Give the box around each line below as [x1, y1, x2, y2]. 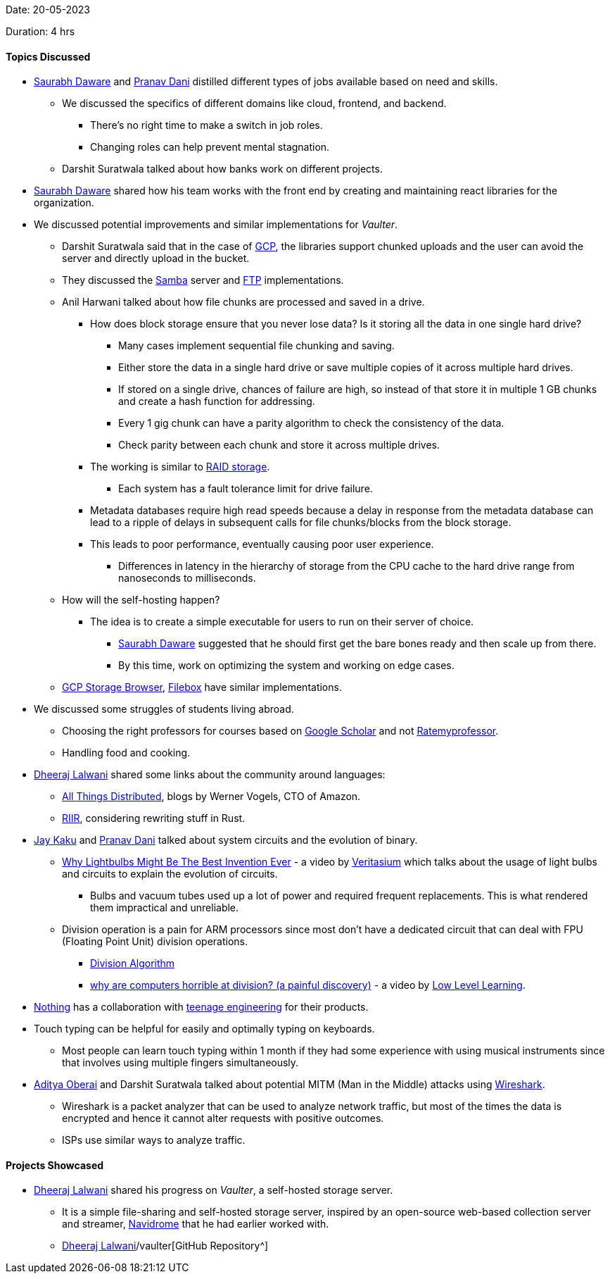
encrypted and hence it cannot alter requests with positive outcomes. [62, 1112, 384, 1125]
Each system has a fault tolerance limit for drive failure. [118, 482, 373, 495]
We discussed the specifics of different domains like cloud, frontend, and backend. [62, 97, 447, 110]
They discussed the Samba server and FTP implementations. [62, 274, 344, 287]
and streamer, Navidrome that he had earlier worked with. [62, 1218, 329, 1230]
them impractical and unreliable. [90, 901, 239, 914]
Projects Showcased [6, 1159, 104, 1171]
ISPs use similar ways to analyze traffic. [62, 1134, 246, 1147]
